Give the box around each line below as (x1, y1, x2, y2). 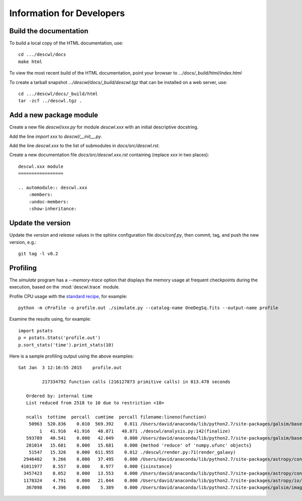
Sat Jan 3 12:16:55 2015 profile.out (18, 365, 122, 371)
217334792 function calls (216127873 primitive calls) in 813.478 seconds (42, 379, 231, 385)
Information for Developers (9, 8, 125, 19)
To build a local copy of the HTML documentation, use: (9, 40, 123, 46)
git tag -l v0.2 (18, 251, 58, 256)
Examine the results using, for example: (9, 316, 92, 322)
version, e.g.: (9, 239, 37, 245)
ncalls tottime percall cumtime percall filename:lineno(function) (26, 414, 207, 420)
